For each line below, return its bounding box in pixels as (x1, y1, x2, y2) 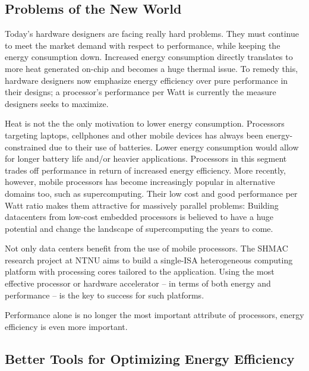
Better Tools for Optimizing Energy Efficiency (5, 349, 295, 367)
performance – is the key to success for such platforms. (5, 288, 204, 301)
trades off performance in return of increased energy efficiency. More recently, (5, 164, 286, 176)
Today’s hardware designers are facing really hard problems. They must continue (5, 27, 299, 40)
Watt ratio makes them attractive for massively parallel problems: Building (5, 199, 279, 211)
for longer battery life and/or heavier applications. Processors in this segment (5, 152, 287, 165)
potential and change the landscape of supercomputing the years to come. (5, 222, 273, 234)
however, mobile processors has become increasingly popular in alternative (5, 175, 275, 188)
